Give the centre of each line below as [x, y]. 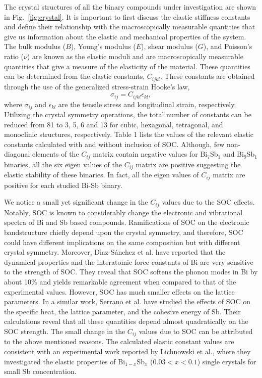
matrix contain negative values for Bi [150, 154]
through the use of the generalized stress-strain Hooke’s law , [97, 86]
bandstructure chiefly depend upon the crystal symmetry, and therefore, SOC [124, 232]
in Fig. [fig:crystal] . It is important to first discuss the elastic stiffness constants [127, 16]
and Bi [233, 154]
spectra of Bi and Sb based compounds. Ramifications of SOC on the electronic [127, 222]
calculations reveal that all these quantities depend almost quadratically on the [126, 321]
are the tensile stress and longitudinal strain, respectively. [147, 104]
